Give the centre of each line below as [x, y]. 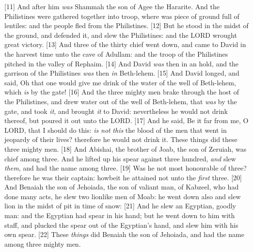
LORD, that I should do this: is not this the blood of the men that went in [116, 130]
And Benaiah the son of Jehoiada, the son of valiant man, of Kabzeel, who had [122, 187]
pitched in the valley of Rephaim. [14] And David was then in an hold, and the [122, 63]
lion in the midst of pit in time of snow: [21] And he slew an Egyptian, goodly [120, 206]
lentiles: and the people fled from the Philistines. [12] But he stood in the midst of [126, 25]
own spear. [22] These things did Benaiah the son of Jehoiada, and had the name [124, 234]
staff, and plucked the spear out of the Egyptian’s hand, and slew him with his [121, 225]
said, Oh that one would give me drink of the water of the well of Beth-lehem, [120, 82]
